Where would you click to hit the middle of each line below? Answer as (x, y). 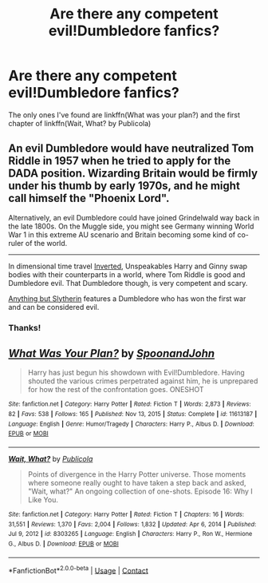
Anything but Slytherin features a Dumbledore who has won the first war (127, 298)
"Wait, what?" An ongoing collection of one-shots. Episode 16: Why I (140, 491)
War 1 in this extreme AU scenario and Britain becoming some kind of (122, 234)
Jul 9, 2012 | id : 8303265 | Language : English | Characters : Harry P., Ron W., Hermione (130, 534)
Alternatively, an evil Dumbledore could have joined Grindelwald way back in (134, 217)
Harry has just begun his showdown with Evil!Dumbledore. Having (136, 373)
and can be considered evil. (54, 307)
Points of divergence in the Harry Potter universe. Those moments (137, 474)
